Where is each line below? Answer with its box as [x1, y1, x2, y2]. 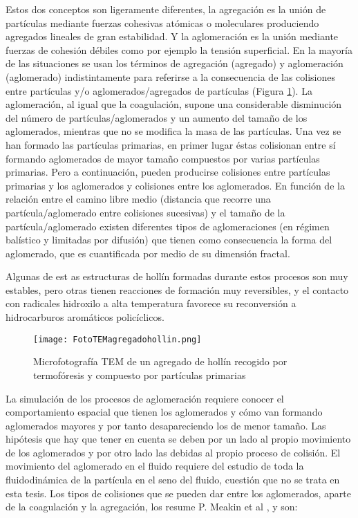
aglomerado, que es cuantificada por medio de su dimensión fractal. [6, 246, 290, 260]
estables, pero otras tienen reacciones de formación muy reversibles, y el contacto [6, 282, 349, 297]
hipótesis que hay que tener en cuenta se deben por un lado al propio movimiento [6, 432, 351, 446]
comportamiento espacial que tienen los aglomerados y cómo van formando [6, 405, 323, 419]
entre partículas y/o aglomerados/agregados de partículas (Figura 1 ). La [6, 83, 312, 98]
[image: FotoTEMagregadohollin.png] [33, 334, 202, 344]
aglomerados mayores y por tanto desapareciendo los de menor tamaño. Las [6, 418, 326, 432]
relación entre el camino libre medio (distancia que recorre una [6, 192, 271, 206]
